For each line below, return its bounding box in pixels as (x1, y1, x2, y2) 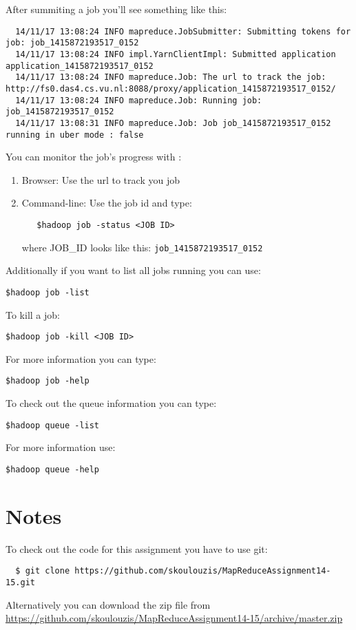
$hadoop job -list (6, 287, 90, 297)
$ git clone (15, 566, 70, 576)
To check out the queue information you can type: (6, 396, 217, 410)
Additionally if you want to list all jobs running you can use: (6, 263, 261, 277)
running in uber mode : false (6, 129, 144, 140)
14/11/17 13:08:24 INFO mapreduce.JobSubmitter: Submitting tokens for (15, 26, 351, 36)
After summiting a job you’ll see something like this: (6, 2, 227, 16)
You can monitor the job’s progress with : (6, 149, 182, 164)
